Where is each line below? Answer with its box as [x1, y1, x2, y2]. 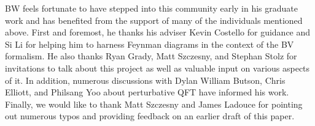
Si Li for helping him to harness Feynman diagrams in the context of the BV [5, 37, 294, 50]
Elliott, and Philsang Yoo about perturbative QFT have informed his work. [5, 86, 289, 98]
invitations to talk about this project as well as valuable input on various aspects [5, 61, 310, 74]
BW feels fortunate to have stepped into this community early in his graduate [5, 2, 298, 14]
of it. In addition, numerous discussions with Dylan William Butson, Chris [5, 73, 286, 86]
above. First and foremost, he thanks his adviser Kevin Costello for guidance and [5, 26, 311, 39]
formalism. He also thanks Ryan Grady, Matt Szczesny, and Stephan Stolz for [5, 50, 297, 62]
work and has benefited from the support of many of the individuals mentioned [5, 13, 303, 26]
